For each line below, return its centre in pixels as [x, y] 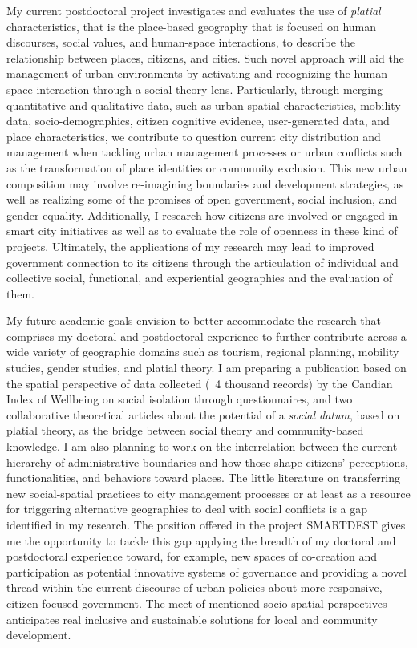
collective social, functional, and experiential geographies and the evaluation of [200, 278]
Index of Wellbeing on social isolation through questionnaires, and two [180, 399]
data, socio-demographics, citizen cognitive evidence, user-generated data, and [198, 121]
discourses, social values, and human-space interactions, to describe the [181, 42]
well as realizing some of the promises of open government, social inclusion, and [202, 199]
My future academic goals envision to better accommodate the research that [194, 320]
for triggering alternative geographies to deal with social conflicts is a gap [187, 509]
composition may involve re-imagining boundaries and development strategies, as [205, 183]
